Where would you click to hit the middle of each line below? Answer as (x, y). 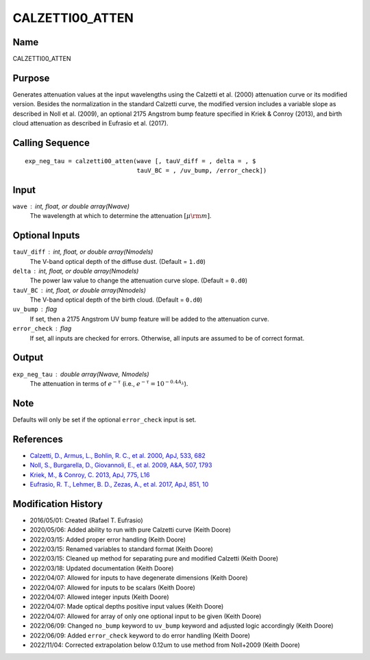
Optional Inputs (46, 235)
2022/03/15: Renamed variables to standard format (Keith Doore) (122, 549)
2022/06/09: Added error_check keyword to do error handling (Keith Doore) (140, 635)
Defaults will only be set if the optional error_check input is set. (104, 419)
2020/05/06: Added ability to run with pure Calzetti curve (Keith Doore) (130, 530)
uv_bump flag (35, 309)
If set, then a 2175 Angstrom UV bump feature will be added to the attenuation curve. (150, 319)
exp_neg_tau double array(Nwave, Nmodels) (81, 374)
